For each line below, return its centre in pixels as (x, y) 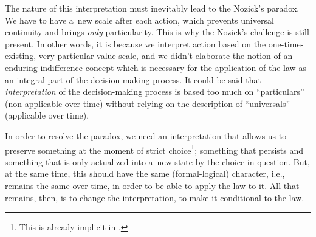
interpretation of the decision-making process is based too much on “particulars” (155, 91)
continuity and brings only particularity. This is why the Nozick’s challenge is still (157, 32)
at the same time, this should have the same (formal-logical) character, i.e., (145, 173)
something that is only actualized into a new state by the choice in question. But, (157, 161)
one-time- (286, 43)
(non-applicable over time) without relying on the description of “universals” (148, 103)
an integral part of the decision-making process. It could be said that (133, 79)
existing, (21, 56)
